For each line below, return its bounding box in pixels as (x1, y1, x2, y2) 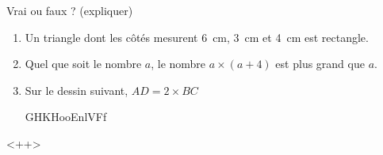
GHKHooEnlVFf (25, 108, 107, 125)
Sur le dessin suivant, (25, 81, 128, 98)
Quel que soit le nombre (25, 55, 142, 72)
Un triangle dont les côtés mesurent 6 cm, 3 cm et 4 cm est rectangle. (25, 28, 369, 45)
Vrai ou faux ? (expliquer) (6, 2, 133, 18)
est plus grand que (275, 55, 365, 72)
